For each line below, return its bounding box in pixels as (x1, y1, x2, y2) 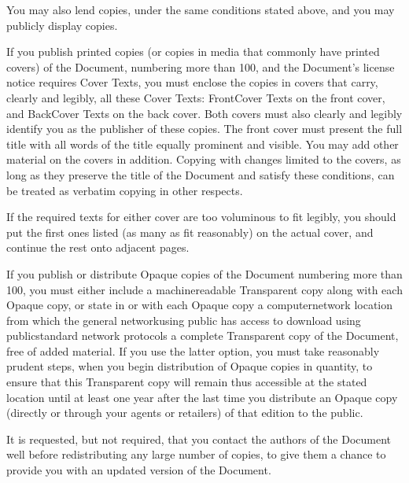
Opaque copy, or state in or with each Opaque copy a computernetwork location (6, 297, 393, 313)
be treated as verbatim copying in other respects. (6, 182, 243, 198)
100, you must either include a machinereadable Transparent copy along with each (6, 281, 403, 297)
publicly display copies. (6, 17, 118, 33)
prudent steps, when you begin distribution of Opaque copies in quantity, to (6, 358, 373, 374)
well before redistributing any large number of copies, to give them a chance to (6, 446, 386, 463)
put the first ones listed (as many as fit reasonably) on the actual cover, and (6, 223, 374, 240)
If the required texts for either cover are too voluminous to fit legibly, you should (6, 208, 396, 225)
